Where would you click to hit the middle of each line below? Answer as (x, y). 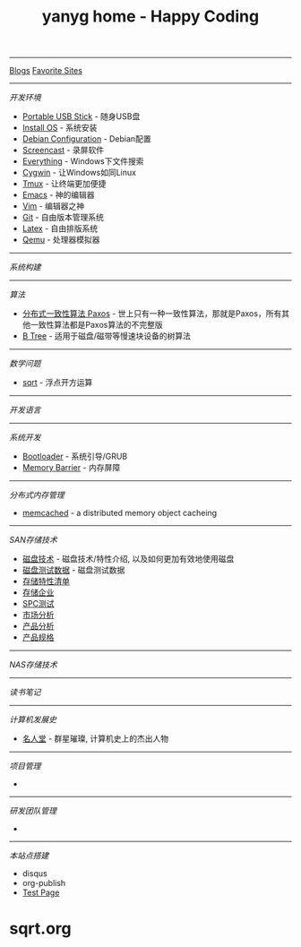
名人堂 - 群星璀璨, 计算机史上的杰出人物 (95, 739)
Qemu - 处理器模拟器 (61, 240)
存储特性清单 (46, 581)
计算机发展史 (33, 719)
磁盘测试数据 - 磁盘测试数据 (73, 570)
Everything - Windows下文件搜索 (83, 161)
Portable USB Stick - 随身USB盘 (81, 116)
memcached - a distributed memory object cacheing (120, 513)
